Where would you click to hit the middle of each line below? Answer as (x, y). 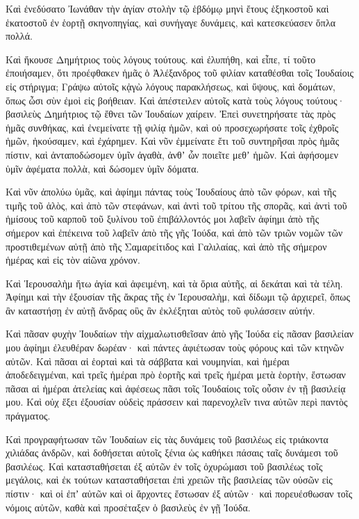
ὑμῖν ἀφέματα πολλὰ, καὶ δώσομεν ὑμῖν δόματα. (102, 168)
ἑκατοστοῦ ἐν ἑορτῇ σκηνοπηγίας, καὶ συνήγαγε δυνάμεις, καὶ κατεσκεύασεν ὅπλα (171, 22)
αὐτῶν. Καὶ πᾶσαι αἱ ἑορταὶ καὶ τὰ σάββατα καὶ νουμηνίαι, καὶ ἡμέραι (148, 361)
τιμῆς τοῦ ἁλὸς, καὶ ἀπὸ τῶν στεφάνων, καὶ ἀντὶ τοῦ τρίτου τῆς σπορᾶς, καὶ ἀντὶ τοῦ (176, 205)
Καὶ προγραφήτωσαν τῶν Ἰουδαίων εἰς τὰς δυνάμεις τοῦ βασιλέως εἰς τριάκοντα (167, 439)
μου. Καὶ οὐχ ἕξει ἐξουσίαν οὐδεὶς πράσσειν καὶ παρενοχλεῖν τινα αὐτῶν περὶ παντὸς (177, 402)
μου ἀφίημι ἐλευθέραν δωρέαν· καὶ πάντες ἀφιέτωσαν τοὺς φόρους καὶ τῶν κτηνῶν (175, 348)
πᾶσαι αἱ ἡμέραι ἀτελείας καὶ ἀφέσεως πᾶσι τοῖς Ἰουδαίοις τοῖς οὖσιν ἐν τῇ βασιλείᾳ (176, 388)
